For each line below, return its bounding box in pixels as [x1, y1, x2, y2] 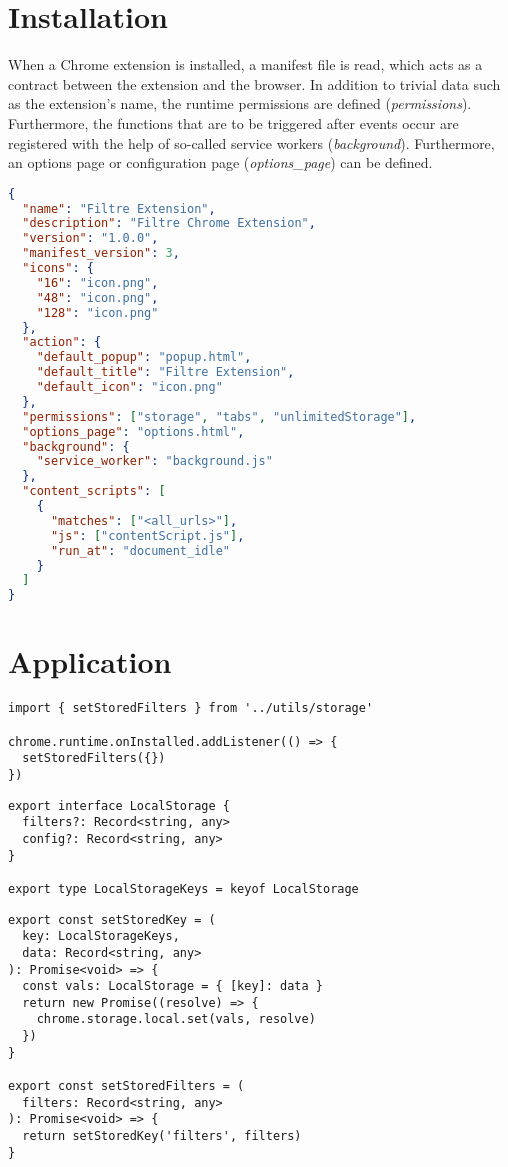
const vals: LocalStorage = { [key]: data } [22, 979, 323, 994]
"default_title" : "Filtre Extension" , [36, 365, 295, 380]
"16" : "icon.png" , [36, 275, 159, 290]
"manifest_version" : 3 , [22, 246, 180, 261]
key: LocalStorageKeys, [22, 929, 180, 944]
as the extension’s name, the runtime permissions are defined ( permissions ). [8, 93, 472, 114]
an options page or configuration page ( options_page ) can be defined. [8, 152, 433, 173]
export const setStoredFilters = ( [8, 1079, 245, 1094]
